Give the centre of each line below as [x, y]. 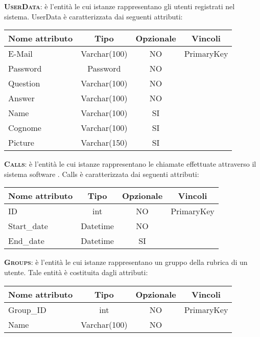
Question [24, 83]
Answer [21, 98]
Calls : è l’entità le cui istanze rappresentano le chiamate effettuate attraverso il [130, 164]
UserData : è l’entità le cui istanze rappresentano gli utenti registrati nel [120, 6]
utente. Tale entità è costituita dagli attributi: [76, 272]
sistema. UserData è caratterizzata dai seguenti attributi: [93, 16]
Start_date [28, 226]
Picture [21, 143]
